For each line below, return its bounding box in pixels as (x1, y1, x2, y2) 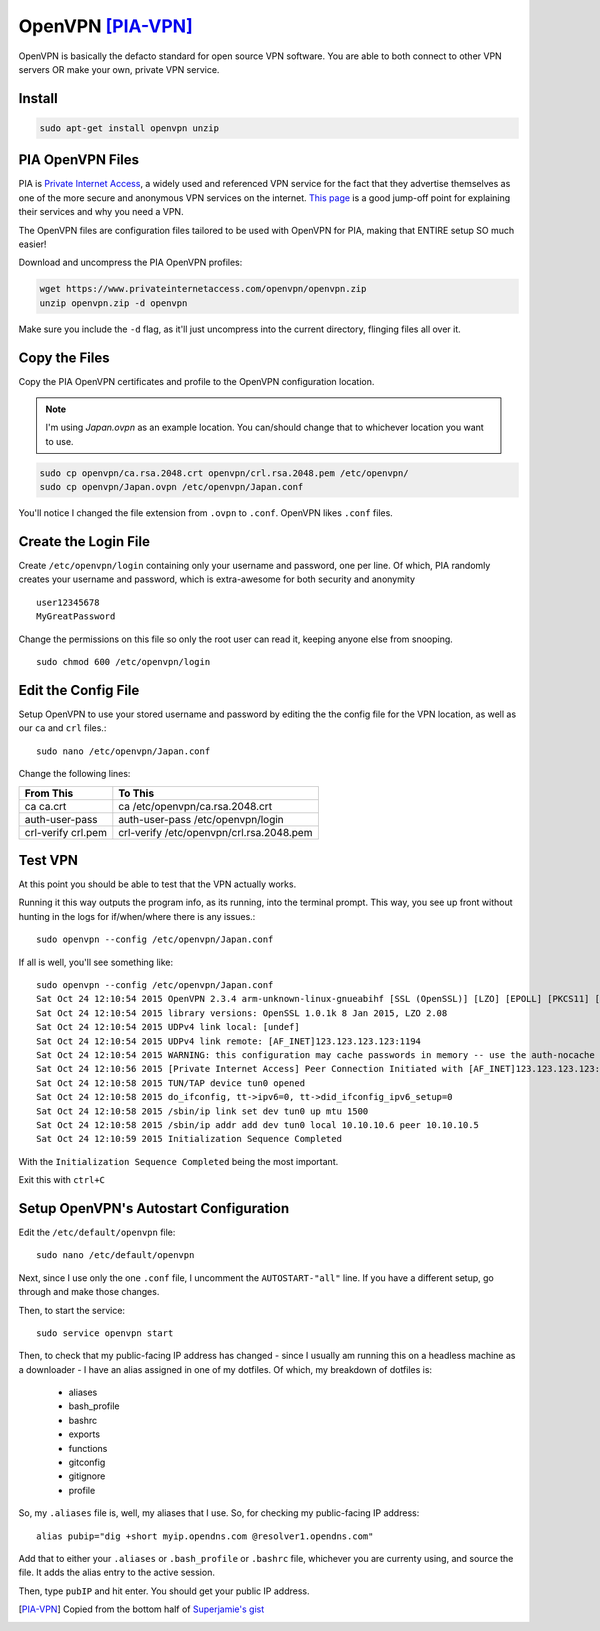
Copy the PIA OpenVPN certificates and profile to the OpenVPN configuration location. (18, 375, 375, 387)
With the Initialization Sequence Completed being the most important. (18, 1155, 339, 1167)
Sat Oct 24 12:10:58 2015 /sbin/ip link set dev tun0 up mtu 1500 (36, 1105, 369, 1117)
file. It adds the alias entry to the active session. (18, 1566, 215, 1579)
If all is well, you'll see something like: (18, 956, 174, 968)
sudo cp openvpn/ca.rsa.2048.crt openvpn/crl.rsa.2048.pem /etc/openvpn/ (39, 467, 409, 479)
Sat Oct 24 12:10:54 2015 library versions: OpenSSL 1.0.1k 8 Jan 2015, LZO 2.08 (36, 1007, 448, 1019)
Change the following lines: (18, 768, 131, 780)
